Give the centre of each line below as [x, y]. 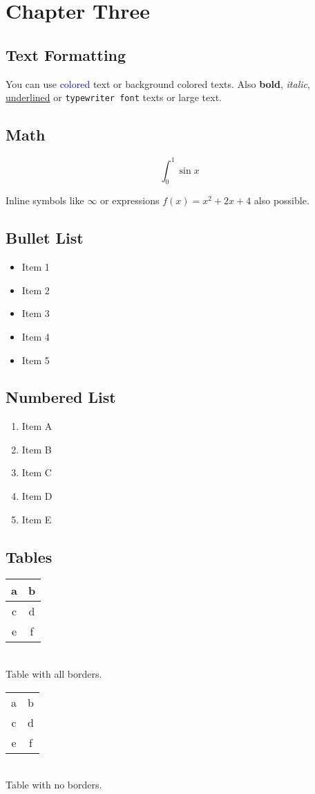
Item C [37, 472]
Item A [37, 426]
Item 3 [36, 313]
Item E [37, 519]
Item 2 [36, 290]
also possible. [281, 200]
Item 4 [36, 336]
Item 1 [36, 267]
